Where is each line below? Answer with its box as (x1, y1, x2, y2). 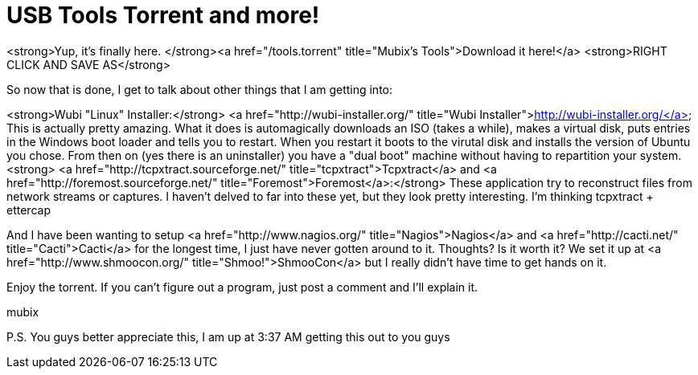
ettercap (6, 202, 51, 217)
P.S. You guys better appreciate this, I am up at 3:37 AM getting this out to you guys (6, 329, 450, 344)
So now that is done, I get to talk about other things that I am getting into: (6, 82, 393, 96)
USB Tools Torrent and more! (6, 2, 320, 29)
